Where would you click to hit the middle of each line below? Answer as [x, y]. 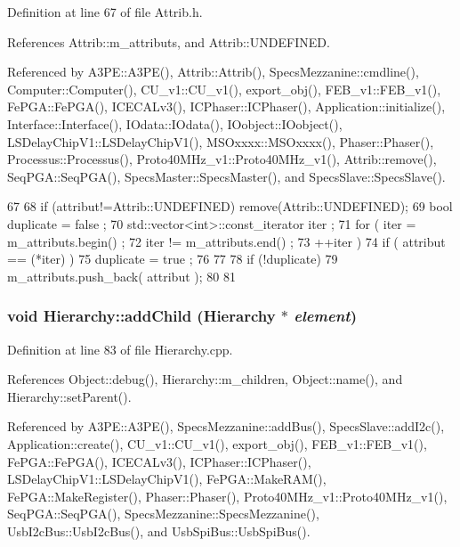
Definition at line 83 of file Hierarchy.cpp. [120, 349]
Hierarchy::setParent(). [69, 396]
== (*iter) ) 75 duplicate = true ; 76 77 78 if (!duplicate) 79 [173, 259]
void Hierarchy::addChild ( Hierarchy [141, 316]
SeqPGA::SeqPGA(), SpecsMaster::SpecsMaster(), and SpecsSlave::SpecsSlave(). [226, 176]
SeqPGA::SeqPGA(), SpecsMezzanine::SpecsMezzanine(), [163, 514]
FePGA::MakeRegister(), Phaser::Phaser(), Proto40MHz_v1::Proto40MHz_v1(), [227, 496]
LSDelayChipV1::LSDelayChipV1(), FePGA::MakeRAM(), [167, 479]
